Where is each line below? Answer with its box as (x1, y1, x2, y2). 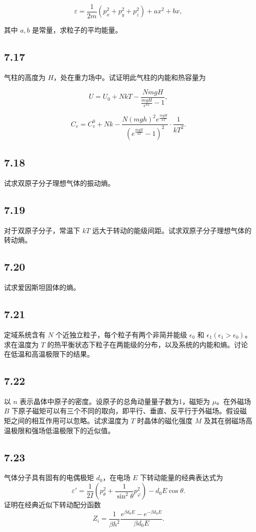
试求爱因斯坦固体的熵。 (4, 282, 80, 292)
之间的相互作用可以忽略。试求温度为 (10, 415, 128, 426)
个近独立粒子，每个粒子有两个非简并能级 (55, 329, 187, 339)
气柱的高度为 (4, 72, 45, 82)
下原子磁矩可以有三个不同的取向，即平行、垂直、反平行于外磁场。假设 (11, 406, 240, 416)
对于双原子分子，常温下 (4, 225, 80, 235)
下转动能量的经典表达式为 (140, 472, 223, 483)
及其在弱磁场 (204, 415, 246, 426)
